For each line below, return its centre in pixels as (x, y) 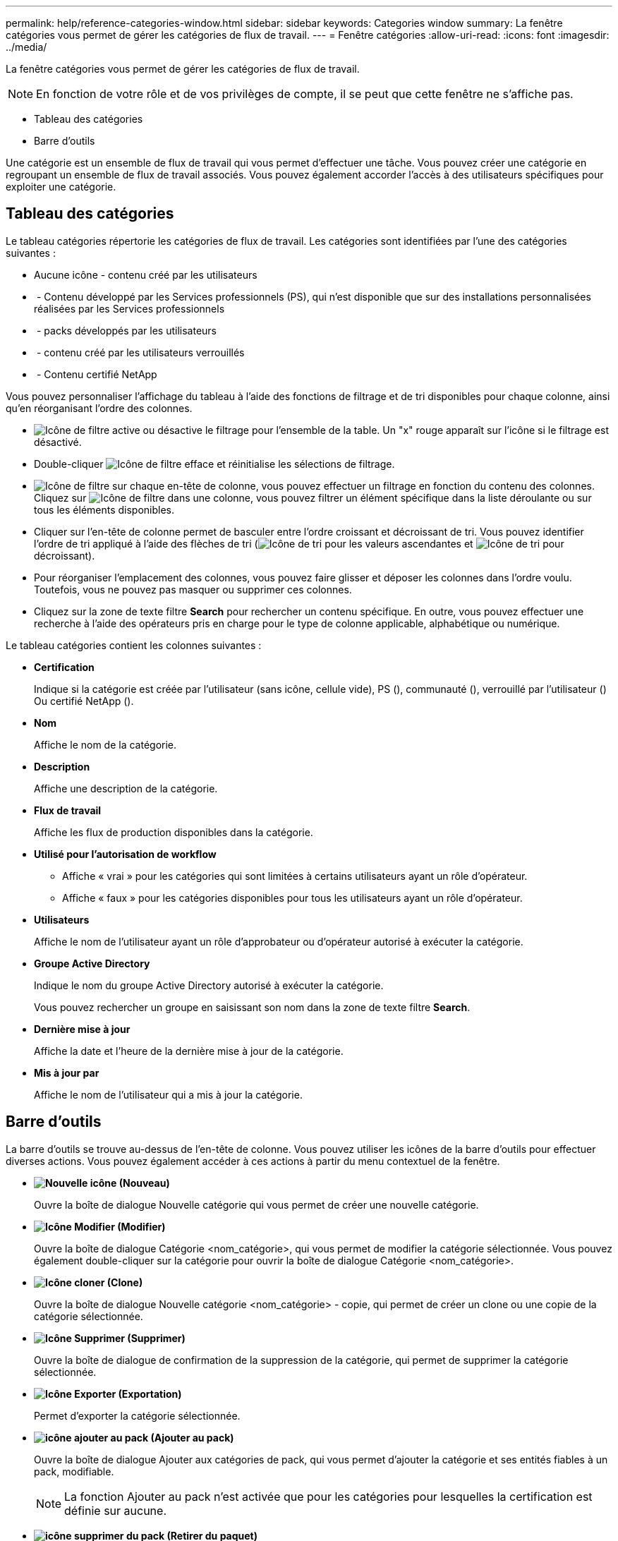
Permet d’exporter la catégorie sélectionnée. (137, 1415)
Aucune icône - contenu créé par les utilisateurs (146, 274)
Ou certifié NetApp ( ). (84, 701)
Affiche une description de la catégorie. (126, 788)
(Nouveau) (144, 1183)
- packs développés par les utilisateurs (127, 330)
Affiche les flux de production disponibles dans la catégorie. (174, 832)
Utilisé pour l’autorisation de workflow (125, 854)
